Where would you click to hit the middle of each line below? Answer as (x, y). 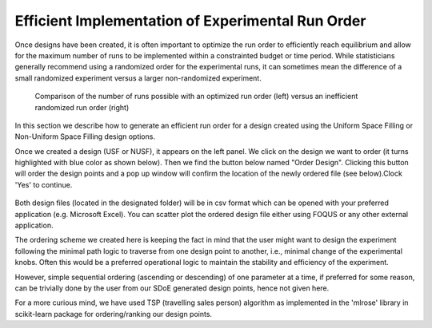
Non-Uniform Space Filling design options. (85, 136)
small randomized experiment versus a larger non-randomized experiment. (138, 78)
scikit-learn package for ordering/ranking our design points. (113, 314)
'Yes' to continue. (44, 184)
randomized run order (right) (82, 107)
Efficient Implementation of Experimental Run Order (190, 21)
